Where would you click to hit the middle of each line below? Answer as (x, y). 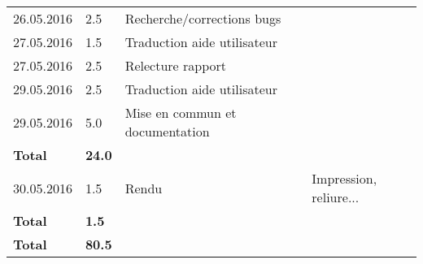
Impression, (345, 178)
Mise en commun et (181, 113)
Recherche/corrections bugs (203, 18)
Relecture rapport (175, 65)
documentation (167, 131)
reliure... (336, 197)
